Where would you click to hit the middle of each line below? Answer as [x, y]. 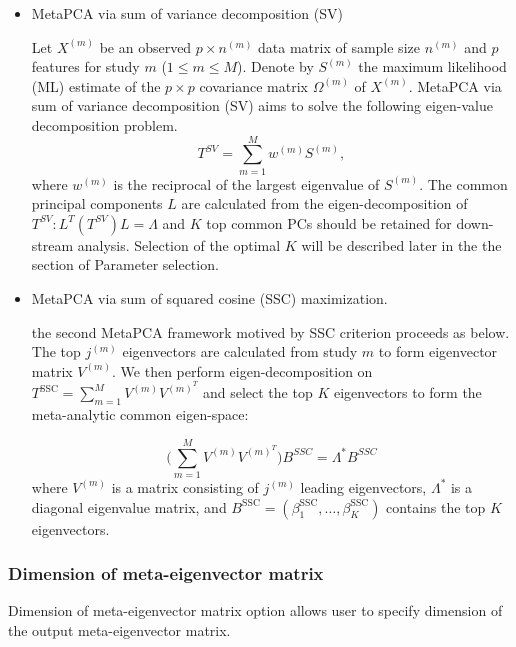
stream [52, 244]
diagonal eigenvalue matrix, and [129, 506]
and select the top [257, 392]
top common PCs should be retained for [329, 222]
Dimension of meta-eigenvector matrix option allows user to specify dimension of [255, 610]
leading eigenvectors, [363, 486]
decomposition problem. [104, 124]
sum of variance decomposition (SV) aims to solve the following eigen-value [262, 105]
